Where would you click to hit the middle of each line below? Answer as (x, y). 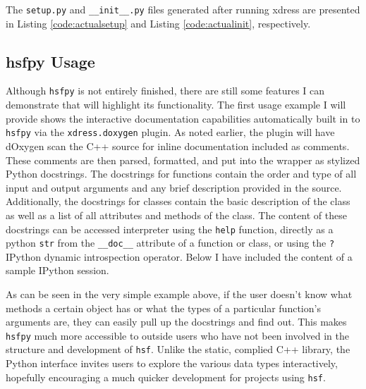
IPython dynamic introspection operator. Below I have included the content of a (179, 256)
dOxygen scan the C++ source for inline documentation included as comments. (178, 146)
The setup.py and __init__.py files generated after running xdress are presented (183, 9)
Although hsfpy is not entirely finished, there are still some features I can (165, 91)
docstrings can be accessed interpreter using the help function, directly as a (170, 229)
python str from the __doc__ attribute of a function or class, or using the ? (170, 243)
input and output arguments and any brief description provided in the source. (174, 187)
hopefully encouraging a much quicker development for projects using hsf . (166, 377)
